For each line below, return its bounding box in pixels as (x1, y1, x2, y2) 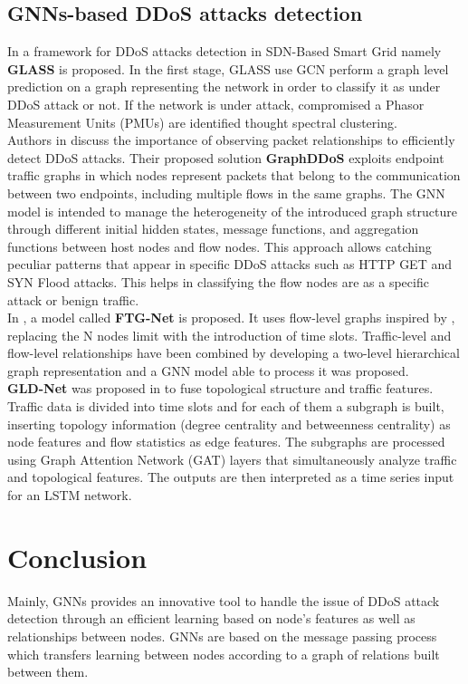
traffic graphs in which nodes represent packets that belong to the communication (7, 166, 461, 185)
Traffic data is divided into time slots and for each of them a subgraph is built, (7, 397, 444, 416)
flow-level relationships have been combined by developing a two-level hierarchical (7, 343, 460, 362)
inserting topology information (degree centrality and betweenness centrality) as (7, 414, 451, 433)
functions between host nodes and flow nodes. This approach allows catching (7, 236, 432, 255)
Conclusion (7, 538, 148, 575)
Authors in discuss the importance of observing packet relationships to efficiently (7, 130, 455, 149)
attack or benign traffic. (7, 290, 139, 309)
